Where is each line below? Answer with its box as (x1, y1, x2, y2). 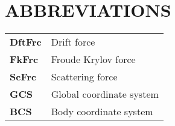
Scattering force (51, 70, 118, 84)
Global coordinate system (51, 87, 159, 101)
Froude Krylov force (51, 52, 136, 67)
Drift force (51, 35, 95, 49)
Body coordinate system (51, 104, 153, 119)
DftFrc (10, 35, 42, 49)
